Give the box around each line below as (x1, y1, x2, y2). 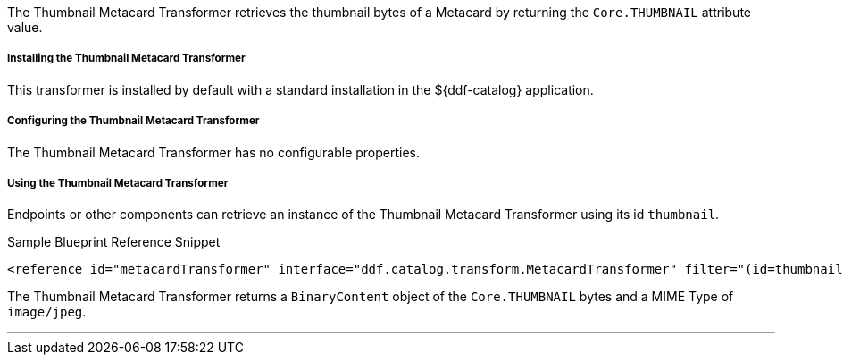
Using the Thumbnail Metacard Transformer (7, 176, 229, 189)
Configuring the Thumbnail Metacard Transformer (7, 114, 260, 128)
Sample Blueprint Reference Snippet (7, 234, 221, 250)
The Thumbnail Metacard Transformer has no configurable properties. (7, 144, 421, 160)
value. (7, 20, 43, 35)
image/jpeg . (7, 304, 87, 320)
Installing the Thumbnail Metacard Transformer (7, 52, 246, 65)
